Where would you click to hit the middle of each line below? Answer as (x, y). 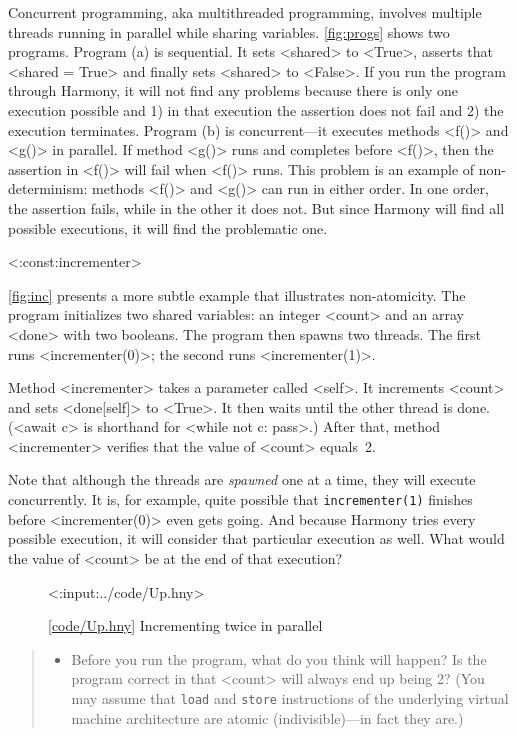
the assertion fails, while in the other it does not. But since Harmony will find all (256, 207)
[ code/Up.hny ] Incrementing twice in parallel (185, 625)
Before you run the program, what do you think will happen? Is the (279, 658)
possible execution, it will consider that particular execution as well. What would (256, 538)
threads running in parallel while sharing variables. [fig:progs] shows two (229, 31)
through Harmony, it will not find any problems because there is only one (233, 90)
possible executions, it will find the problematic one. (168, 227)
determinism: (48, 188)
